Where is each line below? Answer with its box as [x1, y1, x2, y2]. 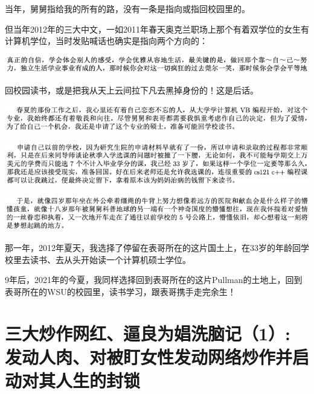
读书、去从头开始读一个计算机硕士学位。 [30, 253, 191, 265]
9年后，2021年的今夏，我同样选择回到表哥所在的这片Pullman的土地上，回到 [5, 273, 303, 286]
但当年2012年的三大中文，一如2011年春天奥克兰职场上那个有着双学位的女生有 [5, 22, 309, 35]
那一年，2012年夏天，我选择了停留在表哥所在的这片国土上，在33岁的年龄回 [5, 241, 301, 253]
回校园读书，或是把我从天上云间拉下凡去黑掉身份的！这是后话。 [5, 83, 258, 96]
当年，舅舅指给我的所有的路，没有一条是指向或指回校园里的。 [5, 2, 250, 14]
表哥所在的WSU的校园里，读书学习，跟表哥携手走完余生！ [5, 285, 236, 297]
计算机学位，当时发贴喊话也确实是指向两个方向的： [5, 34, 208, 47]
